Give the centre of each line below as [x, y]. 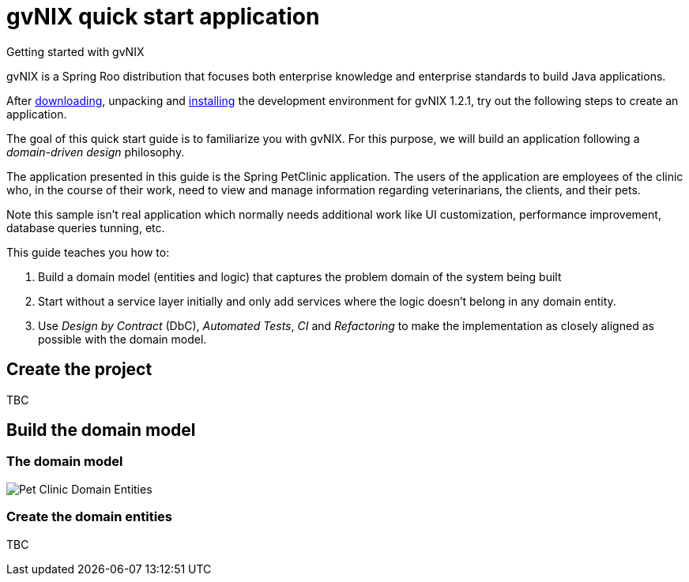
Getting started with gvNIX [75, 51]
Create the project [79, 370]
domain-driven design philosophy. [96, 152]
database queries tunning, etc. [86, 227]
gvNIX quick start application [163, 17]
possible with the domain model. [122, 339]
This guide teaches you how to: [88, 252]
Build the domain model [101, 430]
